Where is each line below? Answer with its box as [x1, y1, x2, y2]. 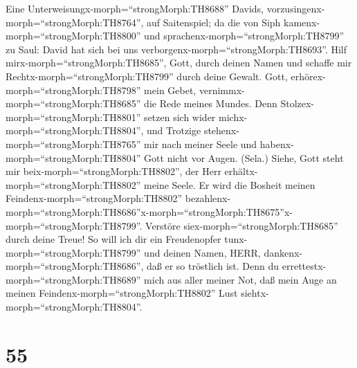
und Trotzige [147, 123, 201, 138]
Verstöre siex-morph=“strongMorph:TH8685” [145, 218, 338, 232]
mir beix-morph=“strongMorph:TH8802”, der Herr [6, 164, 221, 178]
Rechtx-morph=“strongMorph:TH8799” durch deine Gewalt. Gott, [6, 68, 288, 83]
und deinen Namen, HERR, [144, 245, 261, 259]
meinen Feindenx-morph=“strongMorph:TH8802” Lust [6, 286, 238, 300]
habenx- [259, 136, 294, 151]
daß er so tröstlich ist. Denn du [147, 259, 280, 273]
